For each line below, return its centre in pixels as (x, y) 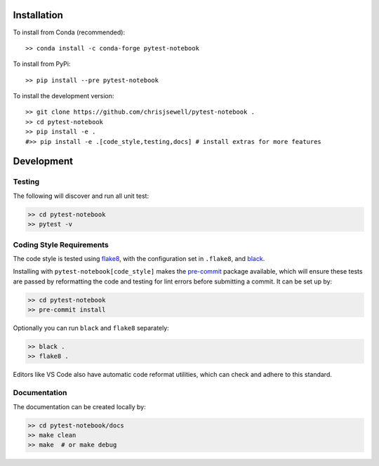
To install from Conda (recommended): (69, 32)
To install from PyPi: (42, 64)
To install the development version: (64, 96)
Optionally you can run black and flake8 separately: (91, 328)
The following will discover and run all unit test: (81, 196)
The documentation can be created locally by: (80, 406)
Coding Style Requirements (61, 244)
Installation (38, 15)
